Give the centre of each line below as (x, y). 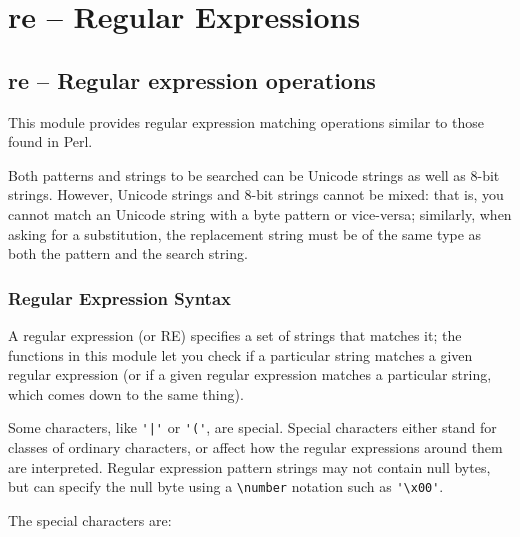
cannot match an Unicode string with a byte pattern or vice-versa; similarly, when (260, 213)
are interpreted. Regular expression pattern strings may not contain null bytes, (249, 466)
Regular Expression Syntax (120, 297)
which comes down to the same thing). (126, 393)
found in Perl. (50, 141)
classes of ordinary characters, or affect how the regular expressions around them (255, 446)
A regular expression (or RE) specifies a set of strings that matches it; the (235, 334)
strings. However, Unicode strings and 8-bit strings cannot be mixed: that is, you (256, 194)
